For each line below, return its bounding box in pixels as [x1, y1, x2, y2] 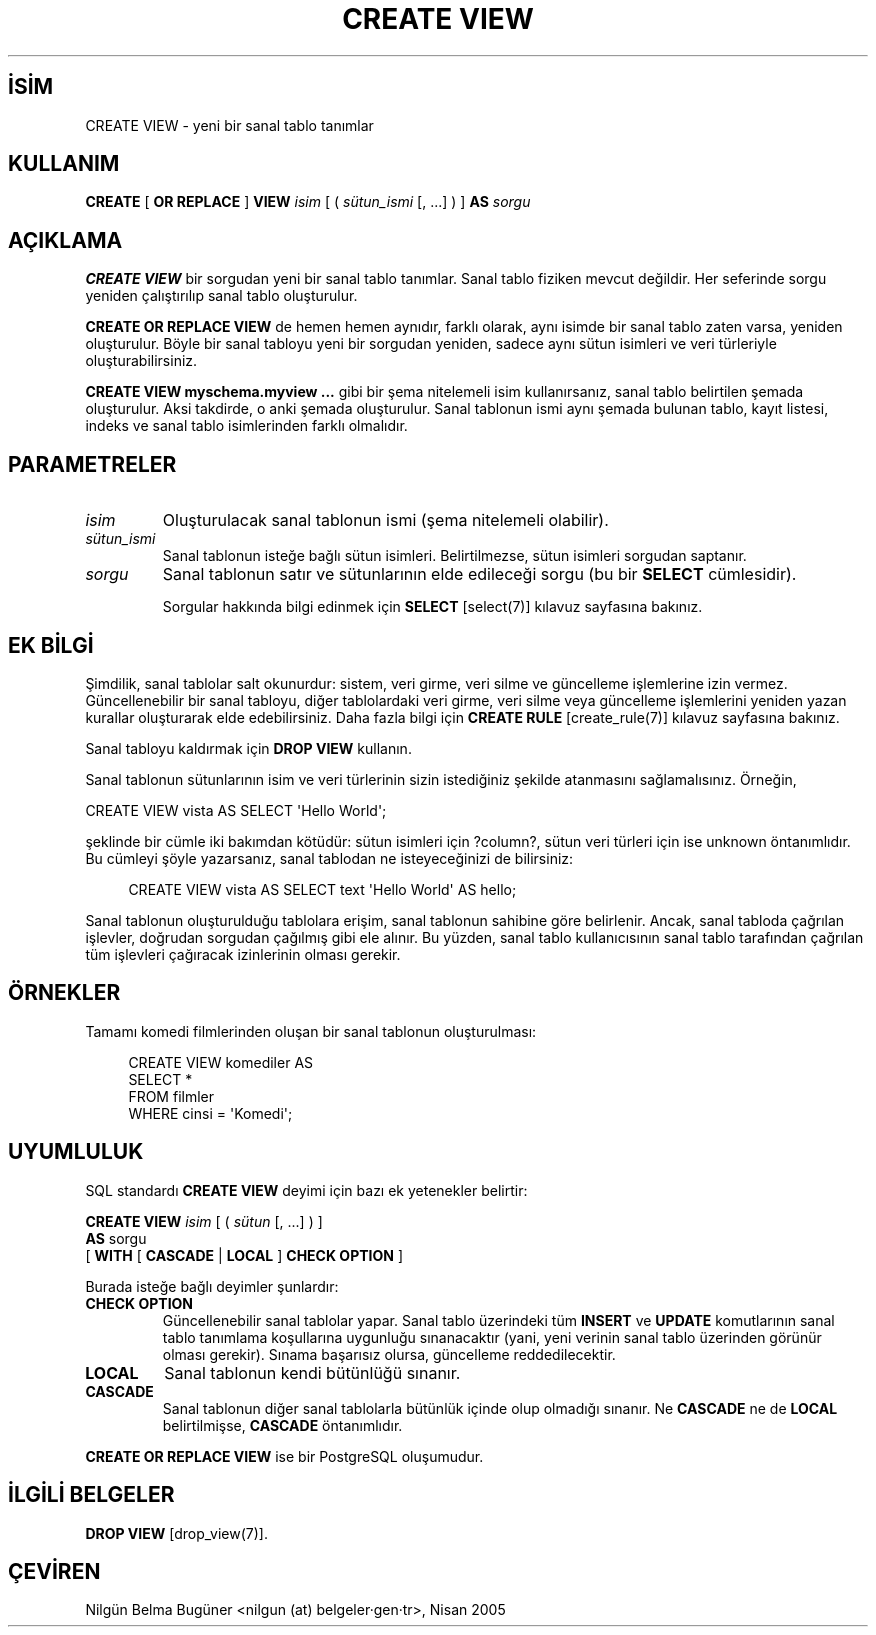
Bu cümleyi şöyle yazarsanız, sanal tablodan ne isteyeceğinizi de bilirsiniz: [85, 849, 574, 867]
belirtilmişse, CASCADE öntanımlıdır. [162, 1416, 403, 1434]
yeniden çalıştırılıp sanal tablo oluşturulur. [85, 287, 358, 305]
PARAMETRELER [8, 451, 177, 477]
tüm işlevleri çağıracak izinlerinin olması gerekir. [85, 945, 401, 963]
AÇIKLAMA [8, 227, 123, 253]
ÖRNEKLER [8, 980, 121, 1006]
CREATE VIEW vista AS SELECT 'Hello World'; [85, 801, 387, 819]
